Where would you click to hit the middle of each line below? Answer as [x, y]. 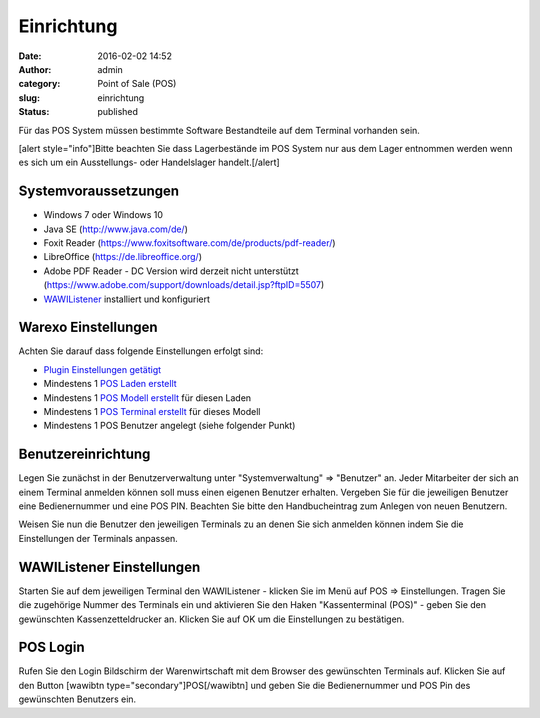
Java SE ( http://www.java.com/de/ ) [116, 229]
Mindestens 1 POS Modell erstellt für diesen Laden [147, 397]
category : [39, 84]
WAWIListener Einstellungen [109, 566]
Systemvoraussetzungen [99, 191]
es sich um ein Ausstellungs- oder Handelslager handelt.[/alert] [149, 162]
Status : [34, 112]
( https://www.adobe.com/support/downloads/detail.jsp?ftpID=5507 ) [184, 285]
